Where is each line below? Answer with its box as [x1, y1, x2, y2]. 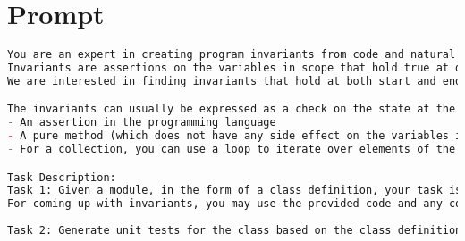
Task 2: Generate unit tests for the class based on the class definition [7, 224, 462, 237]
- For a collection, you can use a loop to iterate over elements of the [7, 143, 456, 156]
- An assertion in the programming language [7, 116, 276, 129]
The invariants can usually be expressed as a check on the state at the [7, 103, 456, 116]
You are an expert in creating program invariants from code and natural [7, 48, 456, 62]
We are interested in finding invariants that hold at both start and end [7, 74, 462, 87]
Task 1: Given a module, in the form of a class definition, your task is [7, 184, 462, 197]
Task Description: [7, 170, 116, 184]
